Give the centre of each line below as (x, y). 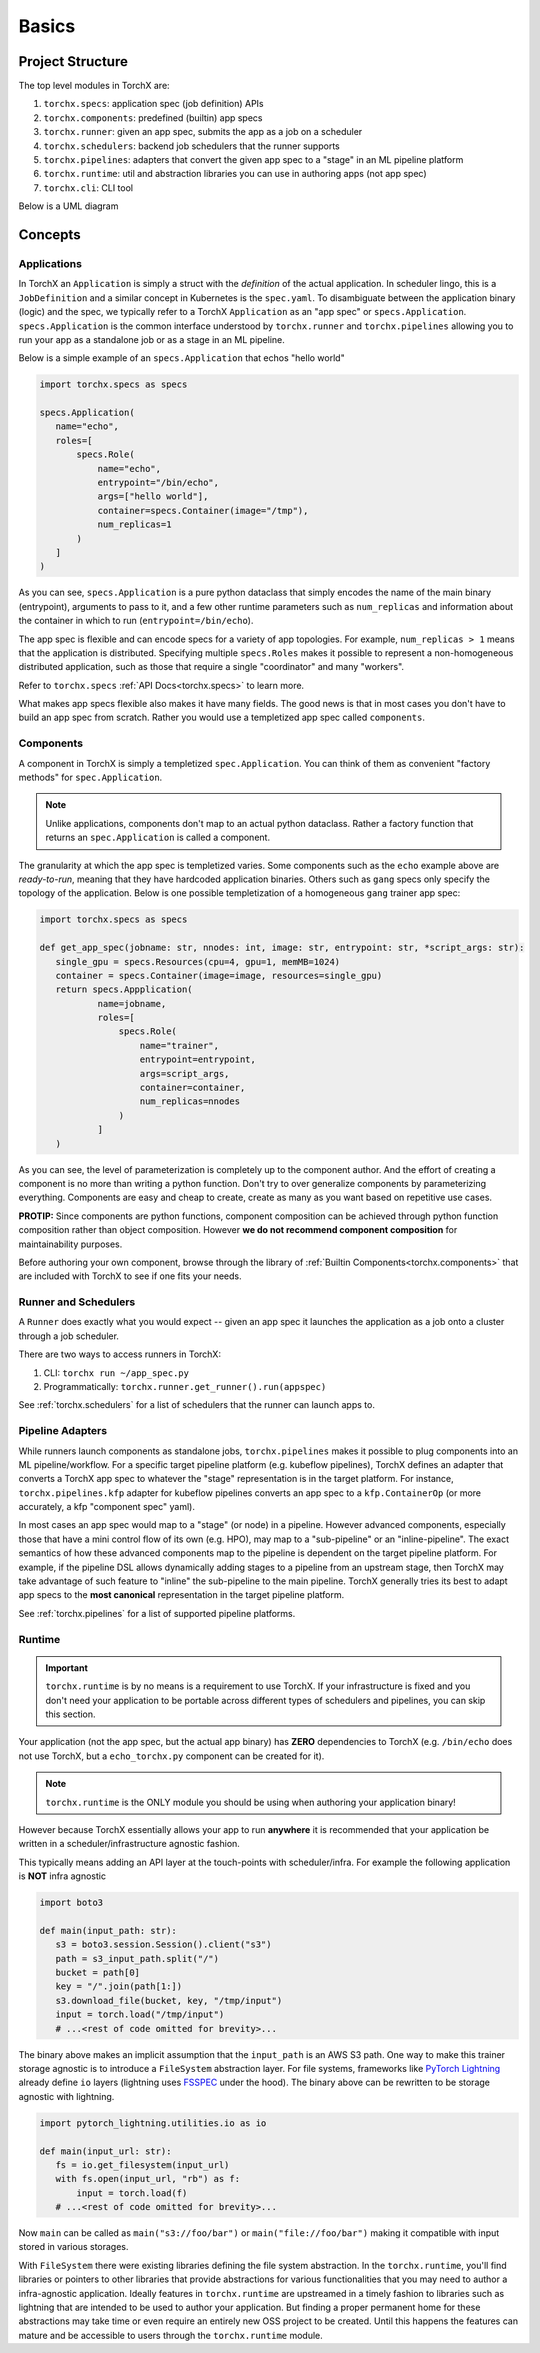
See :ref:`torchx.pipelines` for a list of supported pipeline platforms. (157, 1613)
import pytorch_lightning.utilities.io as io (153, 2123)
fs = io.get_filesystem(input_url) (142, 2164)
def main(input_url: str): (105, 2151)
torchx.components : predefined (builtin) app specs (153, 117)
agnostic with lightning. (66, 2096)
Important (67, 1667)
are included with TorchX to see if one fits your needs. (130, 1276)
